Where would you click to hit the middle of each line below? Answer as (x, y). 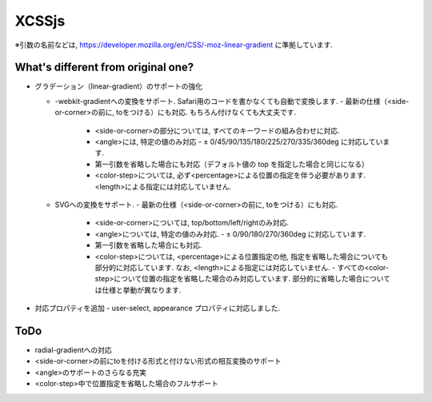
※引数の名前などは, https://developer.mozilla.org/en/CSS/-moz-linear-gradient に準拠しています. (174, 45)
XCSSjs (40, 21)
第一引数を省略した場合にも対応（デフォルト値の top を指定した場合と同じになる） (232, 164)
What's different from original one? (104, 68)
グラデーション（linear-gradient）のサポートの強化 (119, 86)
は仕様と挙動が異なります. (138, 290)
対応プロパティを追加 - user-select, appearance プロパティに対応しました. (157, 308)
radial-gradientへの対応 (73, 350)
